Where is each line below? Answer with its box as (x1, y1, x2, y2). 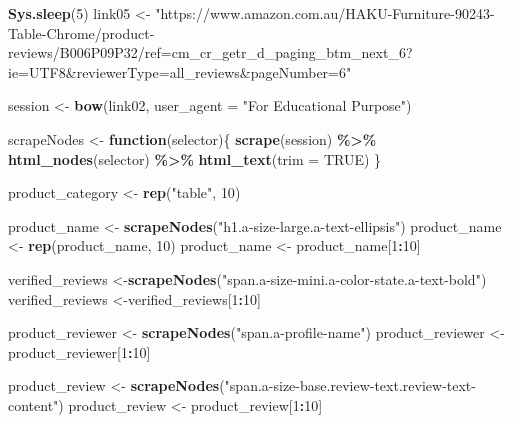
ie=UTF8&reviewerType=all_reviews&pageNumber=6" (8, 61, 352, 82)
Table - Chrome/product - (8, 22, 155, 43)
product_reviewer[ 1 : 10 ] (8, 341, 151, 362)
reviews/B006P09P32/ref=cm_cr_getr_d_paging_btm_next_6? (8, 42, 413, 63)
